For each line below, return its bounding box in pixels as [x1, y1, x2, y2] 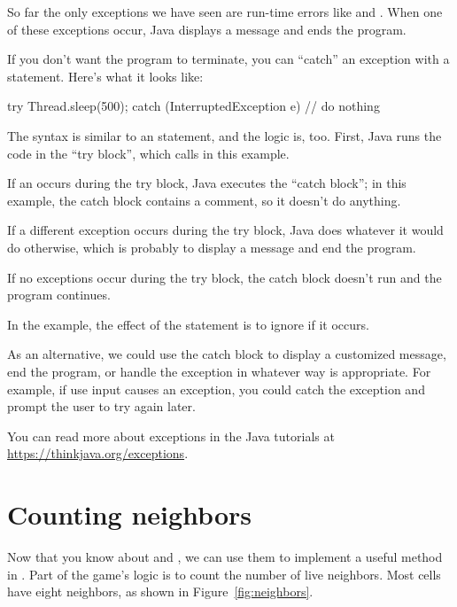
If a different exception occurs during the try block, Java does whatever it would [7, 221, 444, 239]
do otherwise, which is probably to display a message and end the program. [7, 237, 416, 256]
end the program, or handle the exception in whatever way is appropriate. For [7, 362, 431, 380]
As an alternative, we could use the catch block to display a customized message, [7, 345, 446, 363]
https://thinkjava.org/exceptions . [7, 444, 189, 463]
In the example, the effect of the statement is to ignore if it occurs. [7, 315, 369, 333]
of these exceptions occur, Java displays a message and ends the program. [7, 19, 407, 38]
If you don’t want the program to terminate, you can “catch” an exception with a [7, 50, 450, 68]
